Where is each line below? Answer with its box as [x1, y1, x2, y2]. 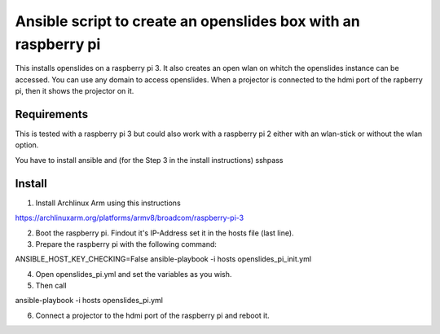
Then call [35, 281, 67, 291]
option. [15, 140, 39, 150]
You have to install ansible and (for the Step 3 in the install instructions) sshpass [15, 155, 284, 165]
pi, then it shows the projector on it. [15, 86, 134, 96]
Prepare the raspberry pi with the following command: [35, 239, 218, 248]
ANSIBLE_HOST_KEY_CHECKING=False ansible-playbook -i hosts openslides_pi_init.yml [15, 254, 312, 264]
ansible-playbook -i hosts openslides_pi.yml [15, 296, 163, 305]
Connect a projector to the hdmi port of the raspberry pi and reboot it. [35, 310, 271, 320]
